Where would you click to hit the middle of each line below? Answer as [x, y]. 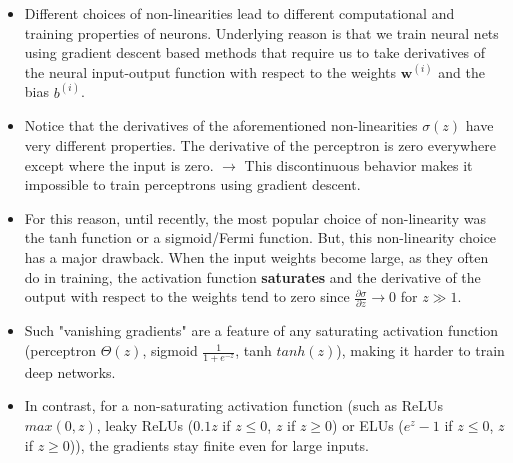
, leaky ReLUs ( [145, 425]
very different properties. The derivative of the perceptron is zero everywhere [260, 145]
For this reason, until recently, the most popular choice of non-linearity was [255, 217]
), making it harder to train [420, 350]
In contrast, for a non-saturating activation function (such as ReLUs [233, 405]
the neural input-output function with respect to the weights [210, 71]
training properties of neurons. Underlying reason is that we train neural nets [261, 32]
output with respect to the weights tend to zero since [187, 296]
